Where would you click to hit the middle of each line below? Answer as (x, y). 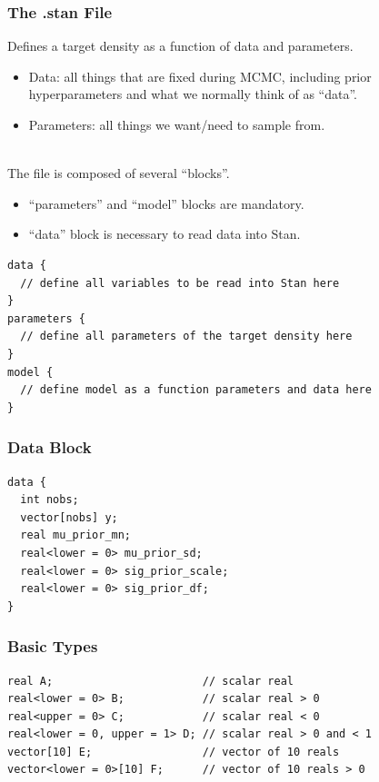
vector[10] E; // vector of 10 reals (174, 752)
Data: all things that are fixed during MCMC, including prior (200, 76)
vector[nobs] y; (69, 517)
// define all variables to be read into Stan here (180, 283)
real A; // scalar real (150, 681)
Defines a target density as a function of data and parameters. (180, 46)
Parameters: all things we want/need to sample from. (177, 124)
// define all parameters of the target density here (186, 337)
